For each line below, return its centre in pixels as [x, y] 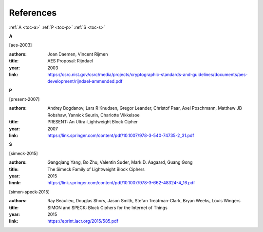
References [33, 13]
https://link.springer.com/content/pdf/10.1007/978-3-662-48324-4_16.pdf [121, 183]
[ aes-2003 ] [20, 45]
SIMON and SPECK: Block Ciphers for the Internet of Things [107, 208]
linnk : [15, 183]
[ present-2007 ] [24, 99]
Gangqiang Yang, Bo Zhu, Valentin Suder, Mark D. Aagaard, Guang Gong [120, 162]
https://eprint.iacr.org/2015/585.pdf [83, 221]
